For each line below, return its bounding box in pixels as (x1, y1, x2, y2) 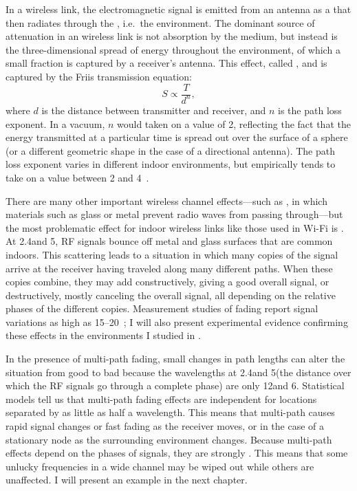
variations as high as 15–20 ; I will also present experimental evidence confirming (6, 314, 348, 329)
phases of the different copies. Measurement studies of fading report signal (6, 301, 318, 316)
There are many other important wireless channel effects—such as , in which (6, 193, 327, 208)
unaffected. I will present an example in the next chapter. (6, 472, 248, 487)
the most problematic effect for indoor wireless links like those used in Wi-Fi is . (6, 220, 344, 234)
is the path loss (278, 102, 342, 117)
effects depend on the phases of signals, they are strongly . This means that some (6, 446, 348, 460)
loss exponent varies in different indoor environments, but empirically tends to (6, 157, 336, 171)
